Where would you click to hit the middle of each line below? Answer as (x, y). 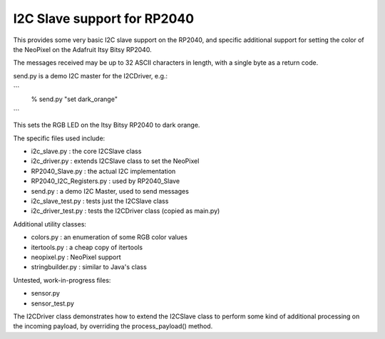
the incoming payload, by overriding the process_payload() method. (113, 326)
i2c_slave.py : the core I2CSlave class (86, 151)
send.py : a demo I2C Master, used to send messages (110, 191)
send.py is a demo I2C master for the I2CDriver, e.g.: (90, 75)
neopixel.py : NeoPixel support (76, 257)
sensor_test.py (53, 303)
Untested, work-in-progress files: (62, 280)
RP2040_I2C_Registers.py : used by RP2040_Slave (106, 181)
